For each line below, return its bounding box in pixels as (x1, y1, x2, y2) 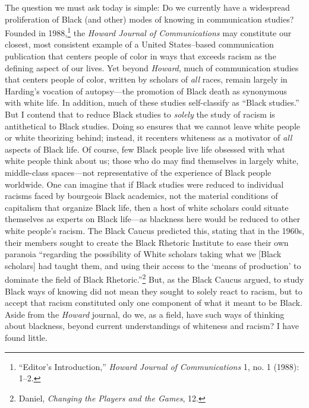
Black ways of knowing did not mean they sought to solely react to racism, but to (5, 284, 302, 297)
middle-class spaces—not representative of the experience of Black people (5, 166, 272, 178)
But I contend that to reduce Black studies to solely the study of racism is (5, 108, 275, 120)
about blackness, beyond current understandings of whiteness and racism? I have (5, 320, 299, 332)
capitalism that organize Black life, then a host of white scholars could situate (5, 201, 289, 213)
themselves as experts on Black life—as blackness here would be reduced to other (5, 213, 301, 225)
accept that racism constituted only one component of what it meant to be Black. (5, 296, 302, 309)
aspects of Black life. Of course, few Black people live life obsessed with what (5, 143, 285, 155)
